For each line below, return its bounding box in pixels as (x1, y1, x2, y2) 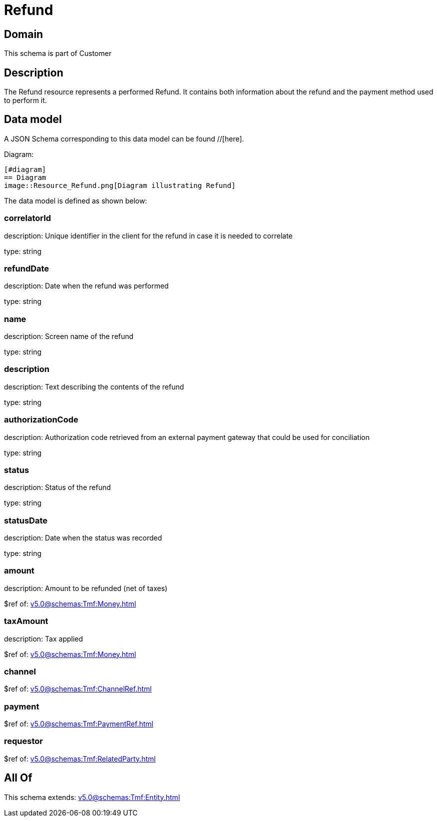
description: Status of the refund (4, 483, 111, 492)
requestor (4, 736, 43, 746)
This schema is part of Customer (4, 49, 112, 58)
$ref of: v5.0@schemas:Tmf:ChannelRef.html (4, 684, 152, 693)
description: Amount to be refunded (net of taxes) (4, 583, 168, 592)
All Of (4, 771, 32, 784)
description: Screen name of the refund (4, 332, 134, 341)
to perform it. (4, 96, 47, 105)
